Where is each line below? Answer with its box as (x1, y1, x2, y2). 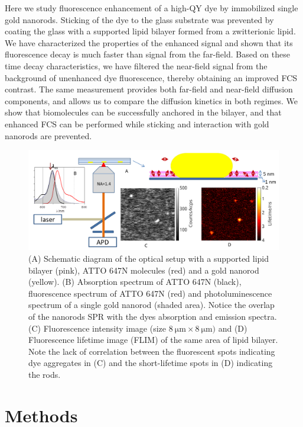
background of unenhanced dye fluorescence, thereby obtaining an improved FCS (5, 71, 298, 84)
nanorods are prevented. (5, 129, 92, 142)
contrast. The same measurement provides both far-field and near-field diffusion (5, 83, 293, 95)
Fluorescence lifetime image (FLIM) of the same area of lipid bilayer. (28, 333, 278, 346)
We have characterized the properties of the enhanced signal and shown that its (5, 36, 293, 49)
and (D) (218, 322, 247, 334)
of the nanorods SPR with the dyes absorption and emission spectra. (28, 310, 277, 323)
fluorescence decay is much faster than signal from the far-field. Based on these (5, 48, 290, 60)
